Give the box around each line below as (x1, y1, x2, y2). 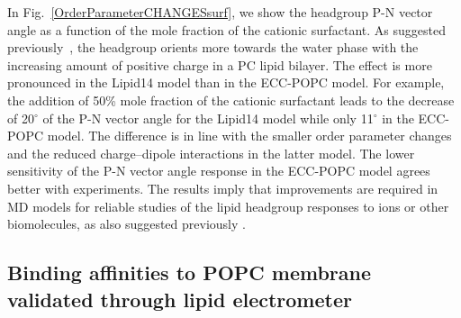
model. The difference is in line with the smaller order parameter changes (47, 126, 452, 145)
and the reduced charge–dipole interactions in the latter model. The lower (7, 143, 415, 162)
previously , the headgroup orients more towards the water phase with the (7, 38, 419, 57)
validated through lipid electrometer (7, 285, 352, 313)
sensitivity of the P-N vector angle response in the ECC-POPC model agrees (7, 161, 430, 180)
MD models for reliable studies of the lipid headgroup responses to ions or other (7, 196, 449, 215)
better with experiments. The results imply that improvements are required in (7, 178, 438, 197)
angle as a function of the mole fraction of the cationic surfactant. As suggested (7, 20, 446, 39)
